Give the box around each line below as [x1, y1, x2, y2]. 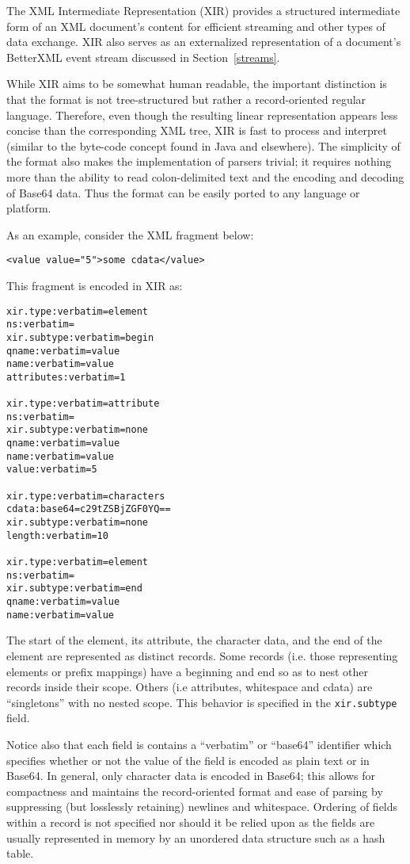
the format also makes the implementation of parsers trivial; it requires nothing [6, 153, 392, 170]
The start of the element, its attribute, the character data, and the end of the [6, 632, 382, 648]
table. [6, 845, 34, 862]
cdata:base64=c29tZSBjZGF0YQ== [6, 503, 171, 515]
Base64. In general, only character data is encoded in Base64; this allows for [6, 767, 376, 784]
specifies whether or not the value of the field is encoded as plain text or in [6, 751, 370, 768]
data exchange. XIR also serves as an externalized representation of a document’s [6, 33, 401, 50]
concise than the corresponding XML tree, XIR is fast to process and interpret [6, 122, 387, 139]
